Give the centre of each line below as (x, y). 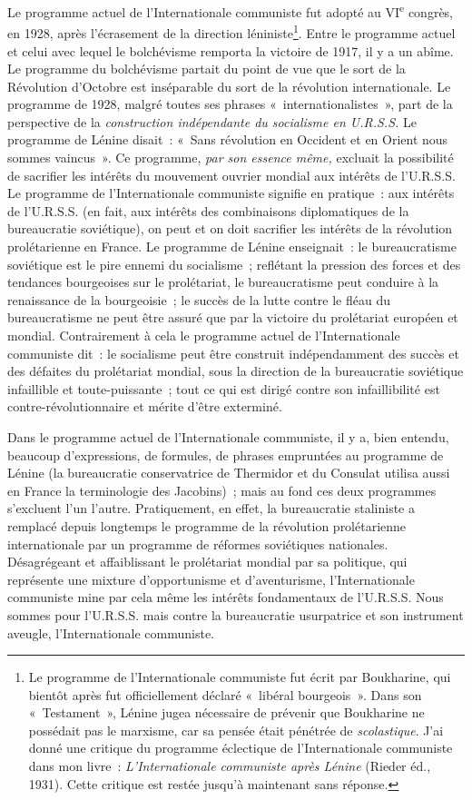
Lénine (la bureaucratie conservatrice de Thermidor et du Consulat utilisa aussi (229, 473)
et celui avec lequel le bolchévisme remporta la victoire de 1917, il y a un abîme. (231, 50)
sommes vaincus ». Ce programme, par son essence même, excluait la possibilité (231, 158)
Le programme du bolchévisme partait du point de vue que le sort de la (206, 69)
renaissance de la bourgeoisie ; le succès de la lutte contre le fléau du (199, 299)
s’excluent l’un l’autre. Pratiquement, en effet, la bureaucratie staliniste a (211, 508)
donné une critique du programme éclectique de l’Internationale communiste (241, 748)
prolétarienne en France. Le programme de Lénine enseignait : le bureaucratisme (232, 247)
